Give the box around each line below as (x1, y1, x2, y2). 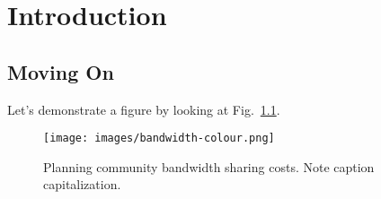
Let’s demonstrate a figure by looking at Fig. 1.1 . (7, 99, 280, 118)
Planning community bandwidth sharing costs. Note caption (43, 157, 375, 176)
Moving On (7, 57, 114, 85)
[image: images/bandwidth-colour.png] (43, 132, 275, 145)
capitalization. (43, 175, 121, 194)
